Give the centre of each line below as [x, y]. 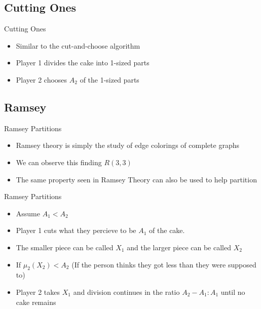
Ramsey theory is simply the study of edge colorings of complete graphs [127, 145]
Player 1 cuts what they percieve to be [76, 230]
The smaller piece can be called [65, 247]
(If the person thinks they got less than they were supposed [164, 264]
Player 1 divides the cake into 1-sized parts [83, 63]
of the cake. [167, 230]
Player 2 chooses [42, 79]
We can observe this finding [59, 162]
